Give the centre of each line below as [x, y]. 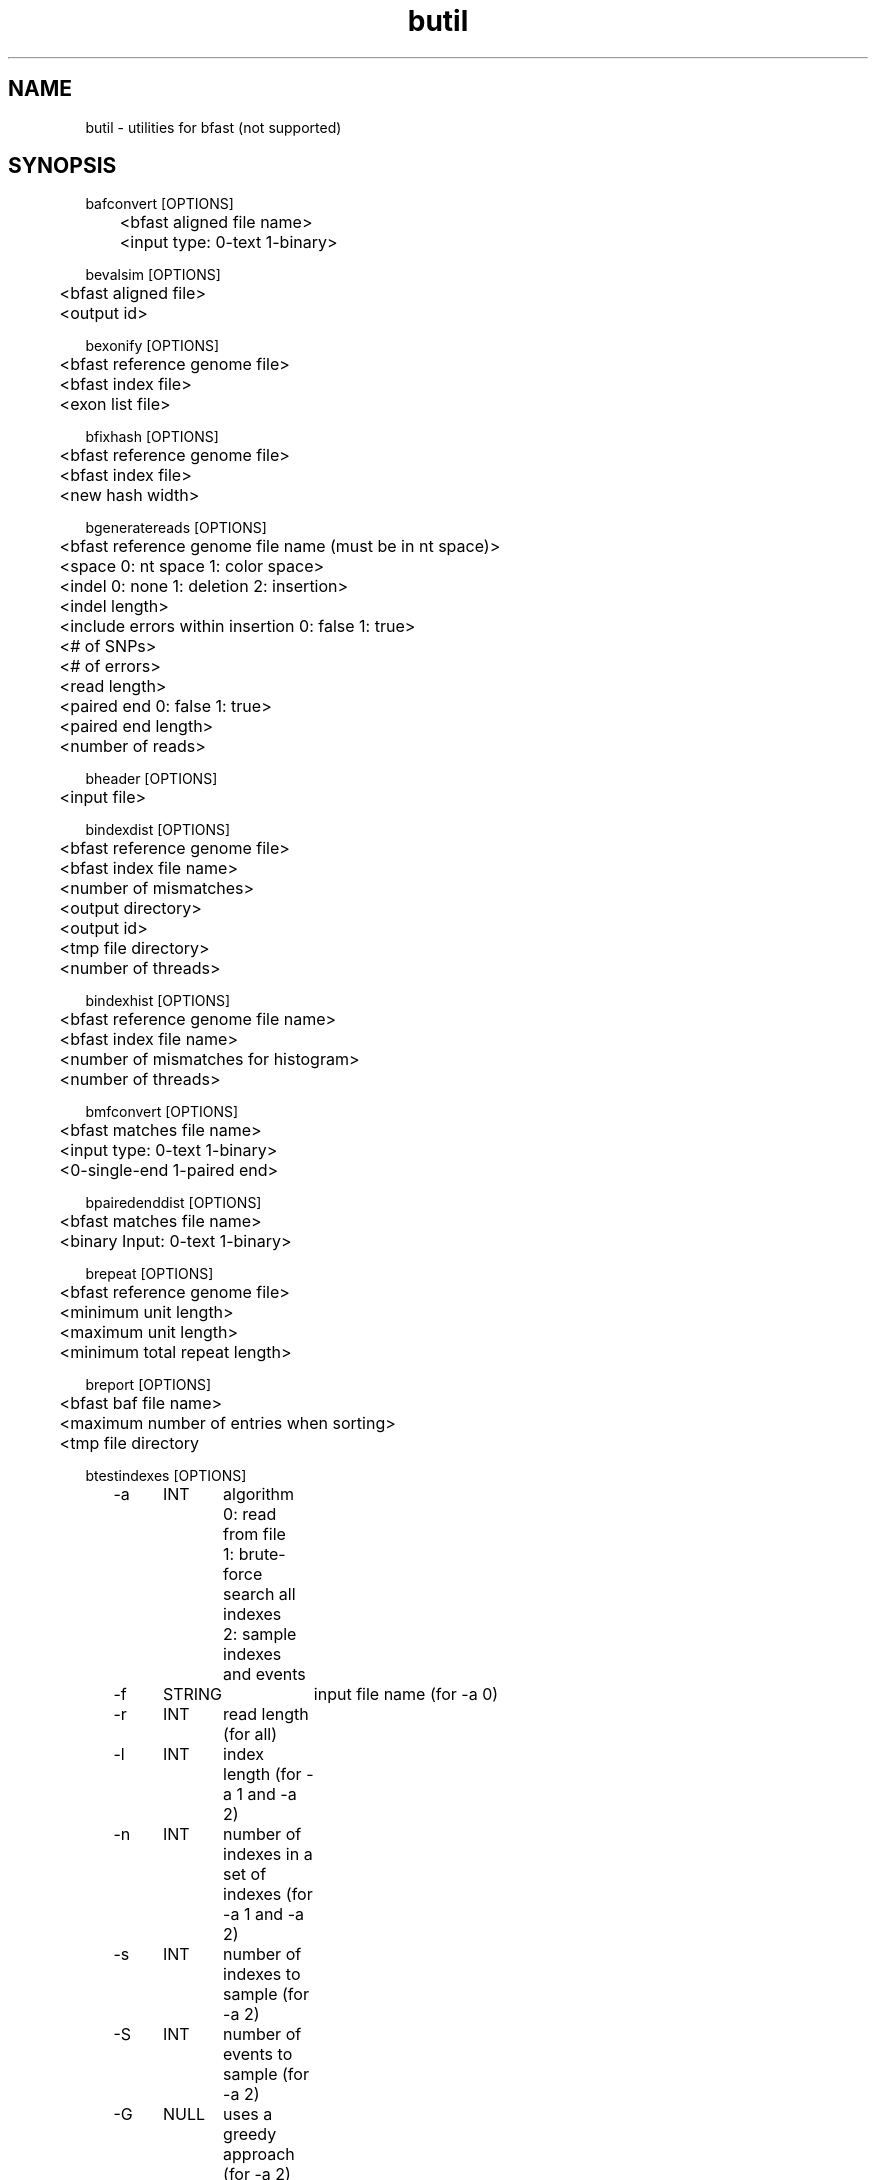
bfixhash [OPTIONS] [152, 437]
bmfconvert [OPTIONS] [162, 1112]
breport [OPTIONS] [148, 1385]
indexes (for [268, 1894]
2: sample [260, 1634]
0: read [250, 1514]
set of [245, 1874]
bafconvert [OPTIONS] [159, 204]
